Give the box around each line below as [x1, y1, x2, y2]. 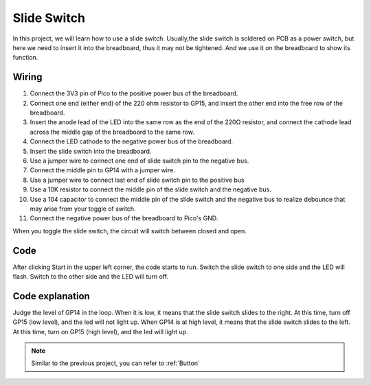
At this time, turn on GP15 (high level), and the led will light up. [12, 327, 188, 336]
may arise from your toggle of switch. [30, 205, 137, 213]
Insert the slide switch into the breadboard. [30, 147, 152, 155]
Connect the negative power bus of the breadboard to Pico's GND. [30, 214, 218, 222]
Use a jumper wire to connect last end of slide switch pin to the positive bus [30, 176, 245, 184]
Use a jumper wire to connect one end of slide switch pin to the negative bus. [30, 156, 249, 165]
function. [12, 54, 38, 62]
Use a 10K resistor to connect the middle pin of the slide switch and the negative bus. [30, 185, 271, 194]
